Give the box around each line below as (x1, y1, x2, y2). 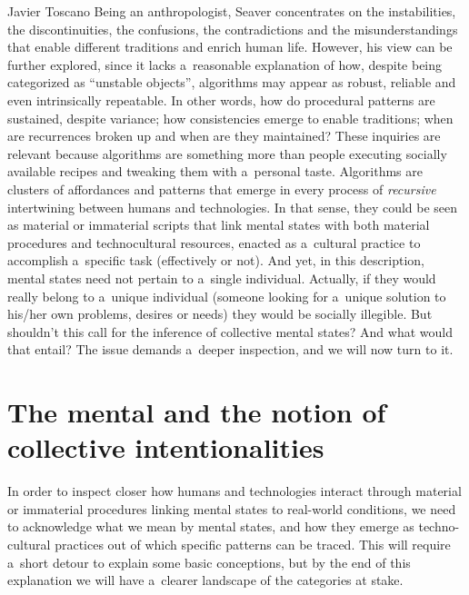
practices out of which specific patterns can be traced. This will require (55, 534, 451, 553)
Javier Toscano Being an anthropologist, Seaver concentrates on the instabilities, (7, 2, 456, 20)
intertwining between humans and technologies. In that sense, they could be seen (7, 197, 458, 216)
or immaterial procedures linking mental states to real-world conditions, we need (7, 499, 456, 518)
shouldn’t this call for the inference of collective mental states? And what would (7, 322, 453, 341)
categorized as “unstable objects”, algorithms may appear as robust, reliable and (7, 73, 456, 92)
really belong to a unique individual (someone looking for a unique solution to (7, 286, 446, 305)
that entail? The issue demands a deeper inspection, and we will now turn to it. (7, 340, 454, 359)
